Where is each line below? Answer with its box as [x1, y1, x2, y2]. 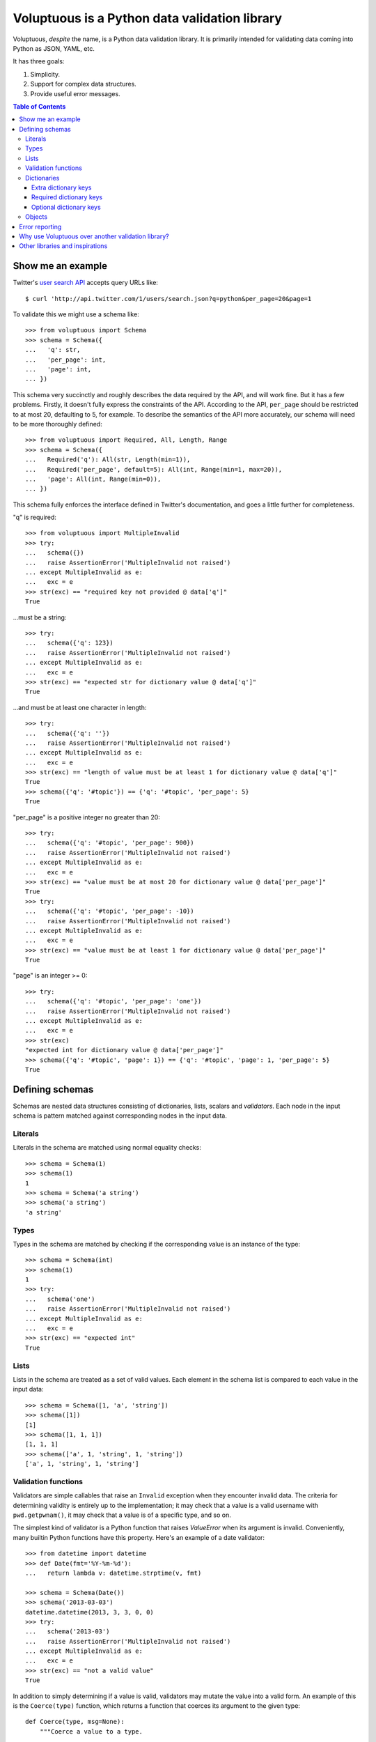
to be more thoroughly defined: [13, 419, 102, 428]
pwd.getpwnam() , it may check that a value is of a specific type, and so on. [13, 1511, 231, 1519]
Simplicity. [30, 70, 61, 78]
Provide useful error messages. [30, 89, 121, 98]
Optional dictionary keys [31, 203, 101, 211]
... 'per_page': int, [25, 355, 107, 364]
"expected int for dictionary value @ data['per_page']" [25, 1046, 224, 1054]
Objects [25, 213, 48, 221]
